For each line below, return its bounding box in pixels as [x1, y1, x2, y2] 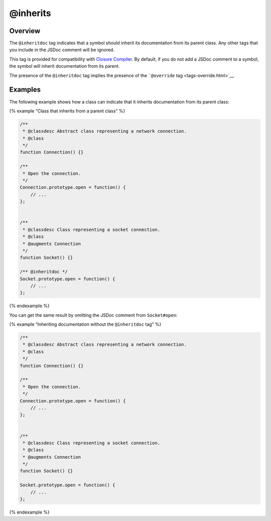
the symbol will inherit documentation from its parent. [9, 63, 120, 69]
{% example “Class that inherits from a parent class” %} [9, 108, 125, 114]
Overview [9, 27, 41, 35]
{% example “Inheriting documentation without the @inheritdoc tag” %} [9, 321, 162, 327]
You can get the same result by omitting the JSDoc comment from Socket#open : [9, 312, 178, 318]
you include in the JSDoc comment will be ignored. [9, 47, 115, 53]
